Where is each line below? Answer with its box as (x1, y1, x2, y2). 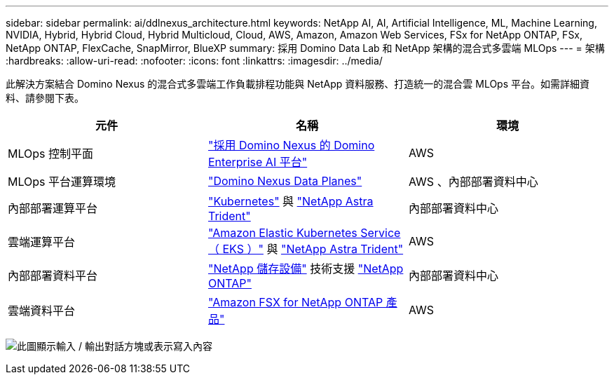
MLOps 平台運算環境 (8, 175, 116, 189)
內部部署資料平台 (8, 269, 98, 283)
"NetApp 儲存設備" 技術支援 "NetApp (207, 262, 404, 276)
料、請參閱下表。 (6, 92, 84, 104)
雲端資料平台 (8, 304, 76, 318)
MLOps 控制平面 (8, 147, 94, 161)
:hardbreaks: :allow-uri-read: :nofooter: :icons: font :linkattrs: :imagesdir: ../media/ (6, 55, 383, 67)
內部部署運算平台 (8, 201, 98, 215)
